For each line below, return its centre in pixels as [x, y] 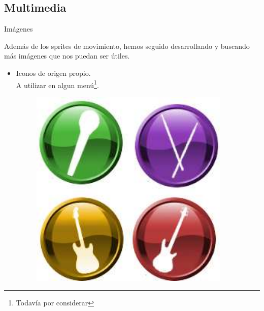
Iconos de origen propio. [53, 73]
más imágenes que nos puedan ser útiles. [67, 56]
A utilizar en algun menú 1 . [57, 84]
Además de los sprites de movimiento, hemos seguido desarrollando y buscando [127, 46]
